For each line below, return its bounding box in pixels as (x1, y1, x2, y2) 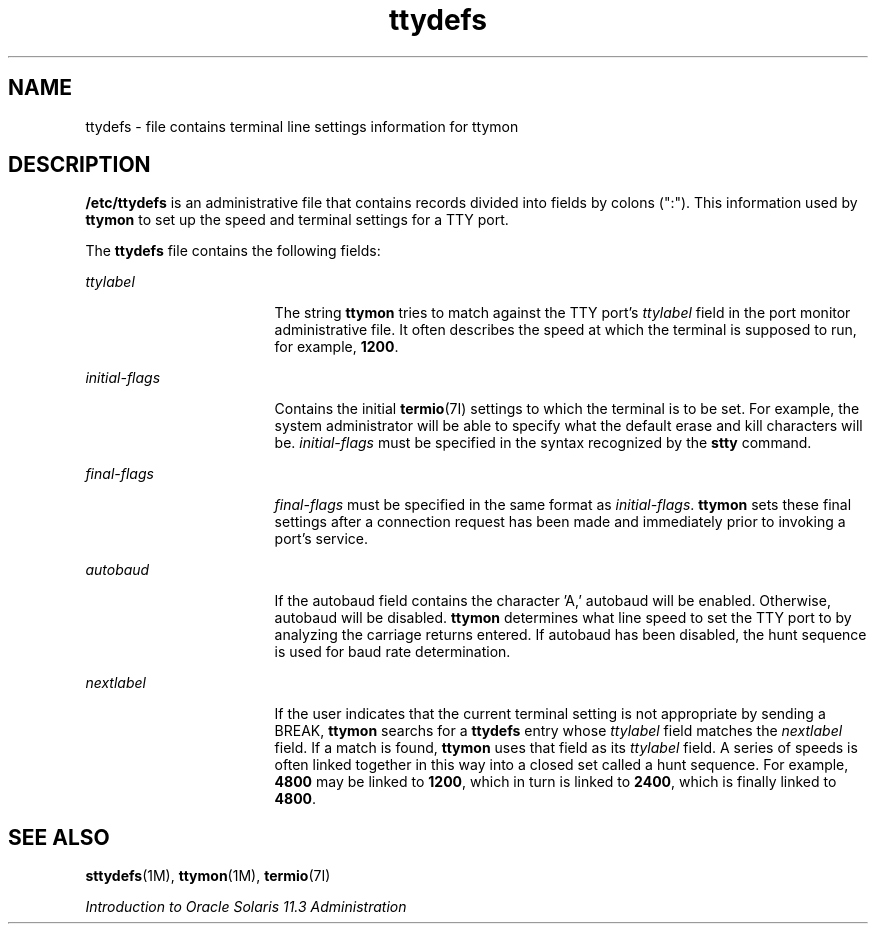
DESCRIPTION (8, 152, 151, 178)
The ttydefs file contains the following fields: (85, 242, 381, 260)
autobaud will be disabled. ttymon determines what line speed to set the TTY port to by (274, 609, 852, 627)
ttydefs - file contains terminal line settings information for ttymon (85, 117, 519, 135)
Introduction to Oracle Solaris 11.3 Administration (85, 898, 407, 916)
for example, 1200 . (274, 338, 399, 356)
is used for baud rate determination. (274, 643, 511, 661)
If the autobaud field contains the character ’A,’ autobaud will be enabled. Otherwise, (274, 592, 831, 610)
